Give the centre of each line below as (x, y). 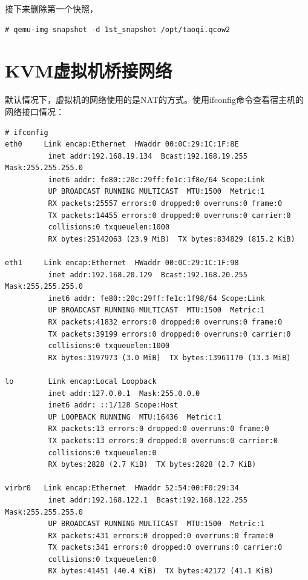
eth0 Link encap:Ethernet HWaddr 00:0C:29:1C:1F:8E (122, 144)
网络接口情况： (34, 111)
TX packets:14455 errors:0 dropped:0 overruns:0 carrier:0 (169, 215)
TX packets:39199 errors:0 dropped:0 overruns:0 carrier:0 (169, 334)
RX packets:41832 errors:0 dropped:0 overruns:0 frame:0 (165, 322)
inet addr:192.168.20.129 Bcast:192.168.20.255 (148, 275)
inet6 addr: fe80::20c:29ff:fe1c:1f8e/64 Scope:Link (156, 180)
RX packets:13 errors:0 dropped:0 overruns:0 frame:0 (159, 429)
